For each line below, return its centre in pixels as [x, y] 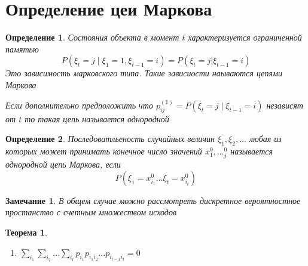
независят [285, 105]
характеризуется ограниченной [245, 37]
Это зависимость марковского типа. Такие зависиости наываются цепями [144, 73]
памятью [22, 49]
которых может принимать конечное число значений [104, 151]
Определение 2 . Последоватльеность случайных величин [110, 139]
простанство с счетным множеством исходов [91, 212]
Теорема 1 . [26, 232]
